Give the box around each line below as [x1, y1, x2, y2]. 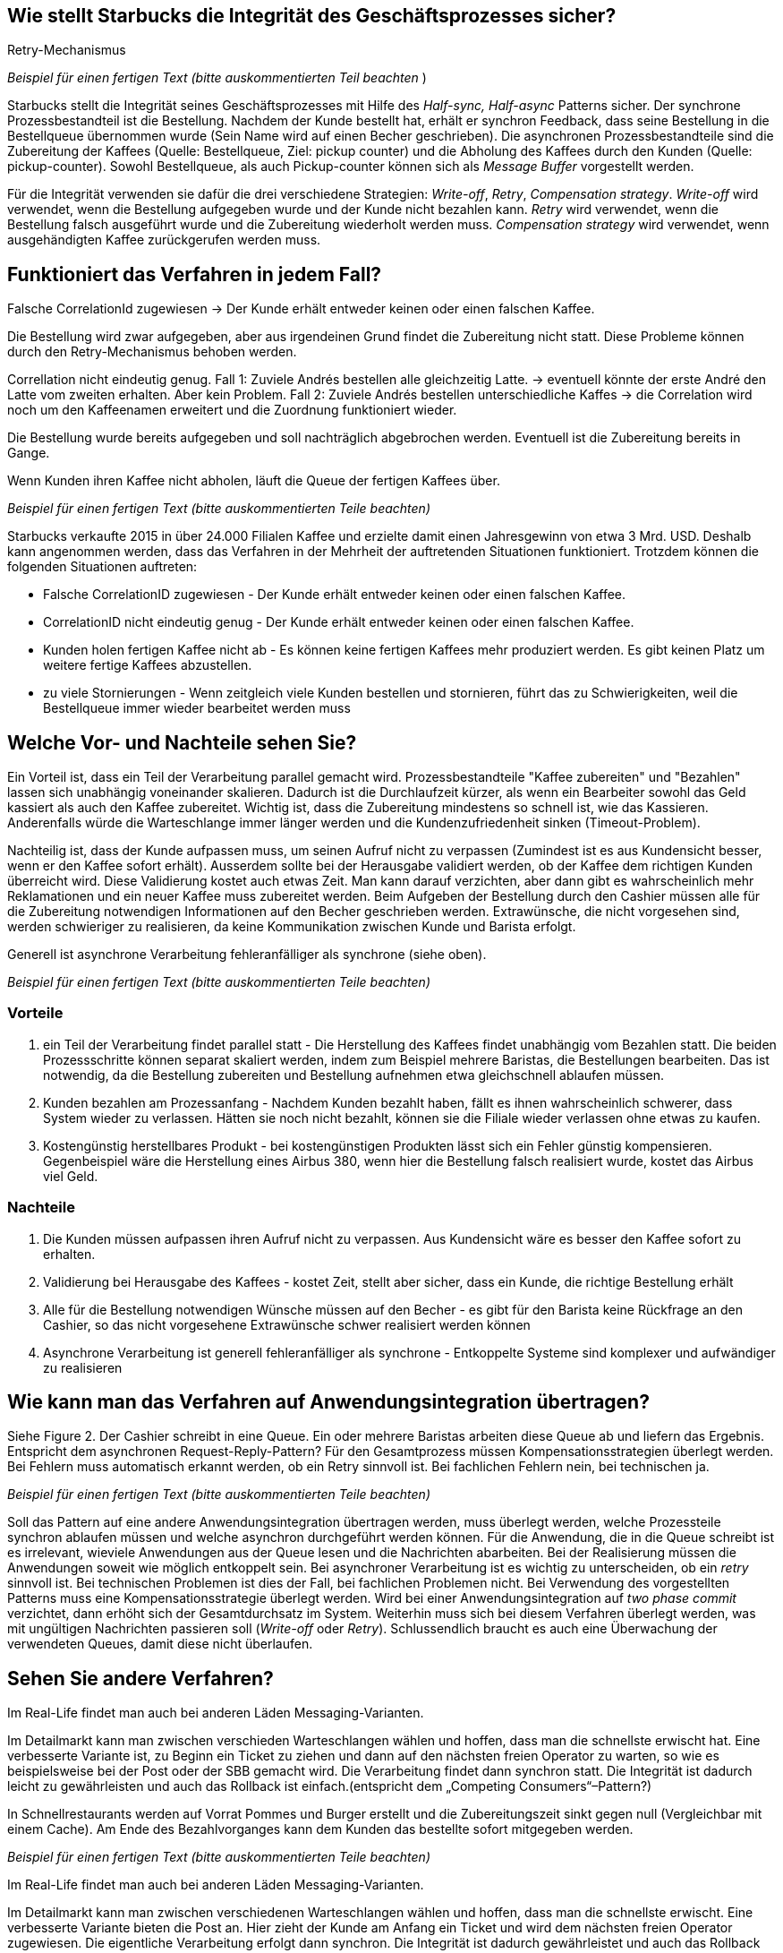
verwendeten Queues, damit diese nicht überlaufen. [7, 1636, 313, 1652]
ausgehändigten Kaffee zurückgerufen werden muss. [7, 232, 321, 248]
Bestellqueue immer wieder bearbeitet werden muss [43, 700, 351, 716]
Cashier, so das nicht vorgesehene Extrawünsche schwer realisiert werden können [43, 1316, 531, 1332]
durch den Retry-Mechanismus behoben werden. [7, 344, 297, 360]
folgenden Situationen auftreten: [7, 559, 198, 575]
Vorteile [7, 1004, 64, 1023]
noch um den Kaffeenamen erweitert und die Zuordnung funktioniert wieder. [7, 402, 457, 418]
